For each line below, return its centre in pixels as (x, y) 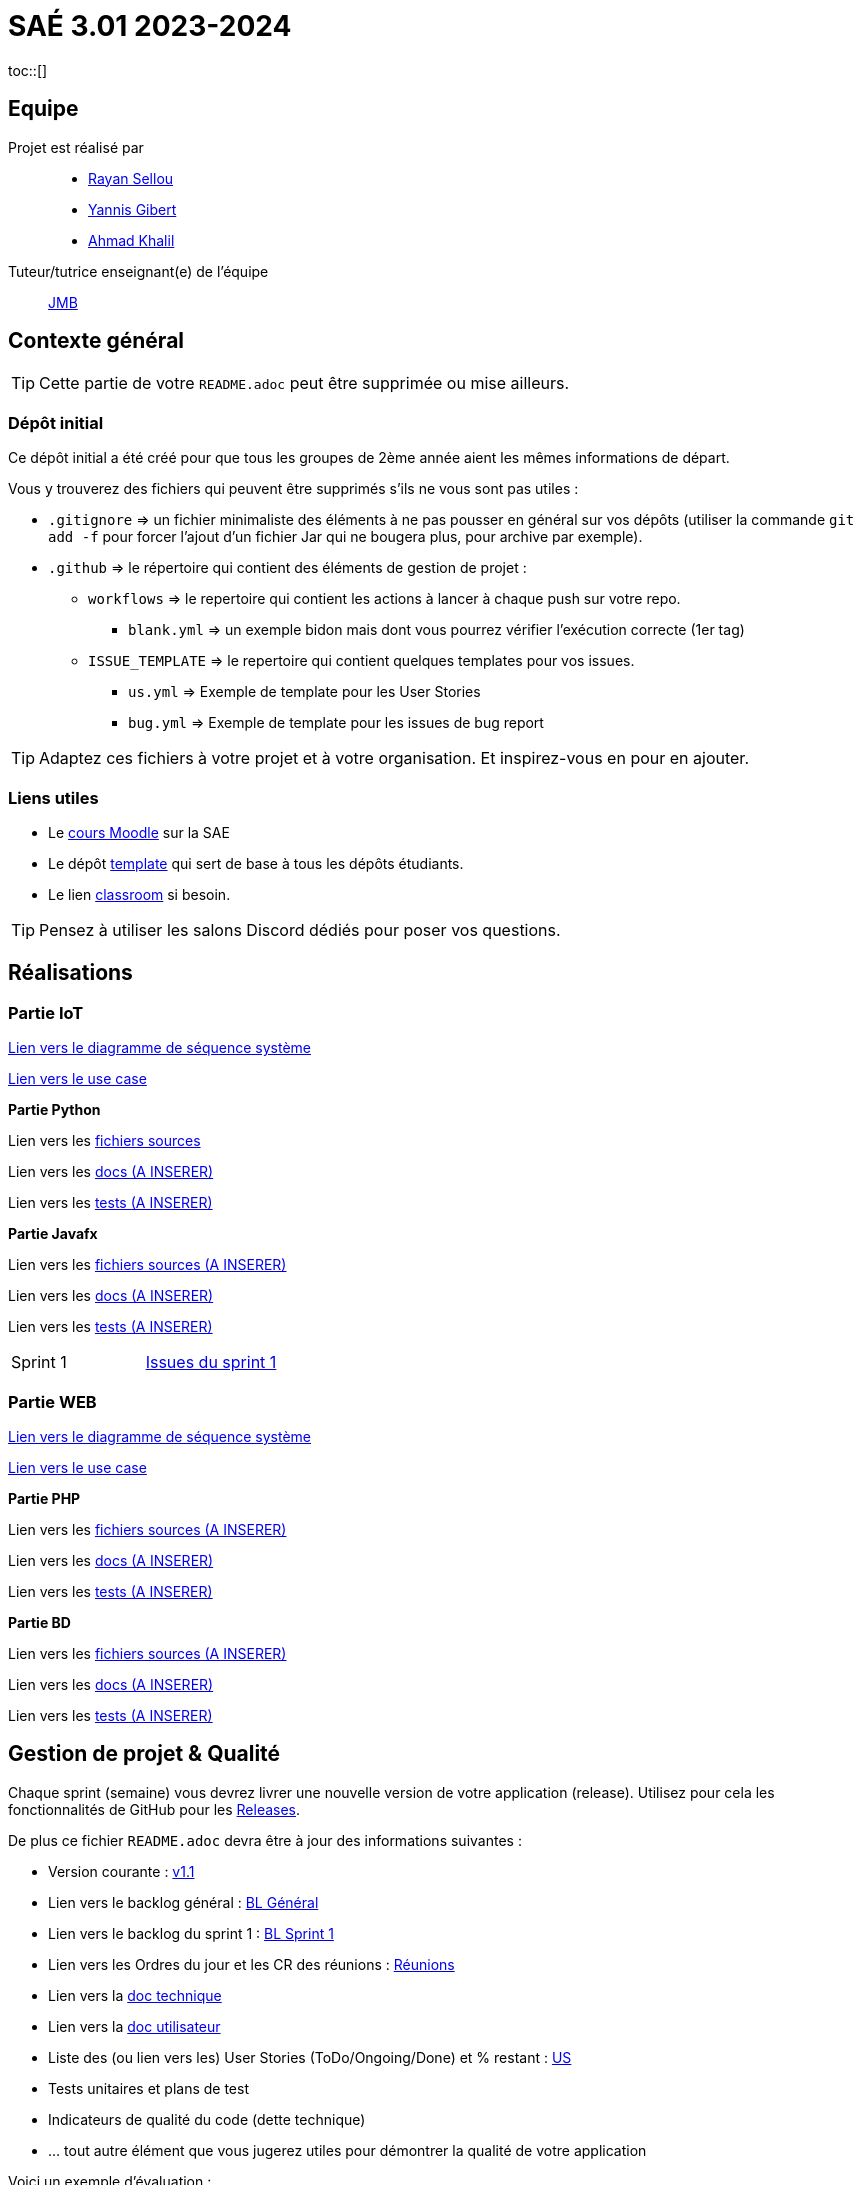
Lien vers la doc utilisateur (134, 2026)
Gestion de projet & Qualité (144, 1754)
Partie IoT (46, 1012)
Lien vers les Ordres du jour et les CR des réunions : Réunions (251, 1964)
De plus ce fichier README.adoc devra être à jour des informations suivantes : (265, 1840)
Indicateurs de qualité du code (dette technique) (207, 2119)
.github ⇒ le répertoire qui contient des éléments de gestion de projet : (287, 568)
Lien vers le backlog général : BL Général (183, 1902)
